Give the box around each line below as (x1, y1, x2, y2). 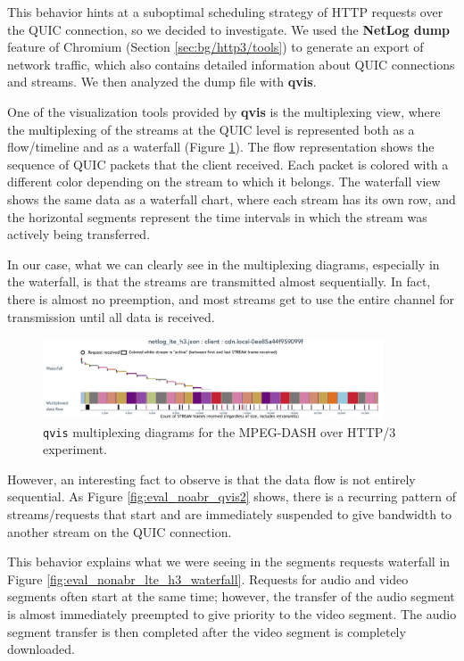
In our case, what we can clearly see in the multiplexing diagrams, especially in (7, 254, 440, 273)
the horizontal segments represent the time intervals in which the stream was (7, 207, 427, 226)
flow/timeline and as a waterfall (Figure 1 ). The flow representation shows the (7, 137, 435, 156)
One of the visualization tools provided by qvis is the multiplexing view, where (7, 102, 441, 120)
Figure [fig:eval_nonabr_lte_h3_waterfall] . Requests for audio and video (7, 569, 409, 588)
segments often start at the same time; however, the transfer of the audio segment (7, 587, 455, 606)
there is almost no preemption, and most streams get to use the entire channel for (7, 289, 455, 308)
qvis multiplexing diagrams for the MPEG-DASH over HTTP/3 (43, 422, 396, 441)
